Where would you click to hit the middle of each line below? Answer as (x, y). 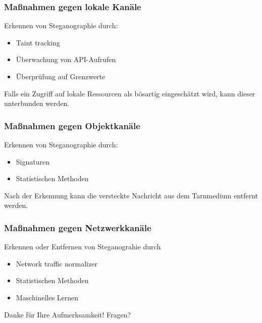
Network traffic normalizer (57, 263)
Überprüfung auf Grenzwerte (61, 76)
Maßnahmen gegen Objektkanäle (72, 125)
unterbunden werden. (37, 103)
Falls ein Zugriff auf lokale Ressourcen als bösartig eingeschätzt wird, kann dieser (130, 93)
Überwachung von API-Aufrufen (66, 59)
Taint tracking (38, 42)
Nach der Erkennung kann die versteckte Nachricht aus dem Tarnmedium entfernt (131, 195)
